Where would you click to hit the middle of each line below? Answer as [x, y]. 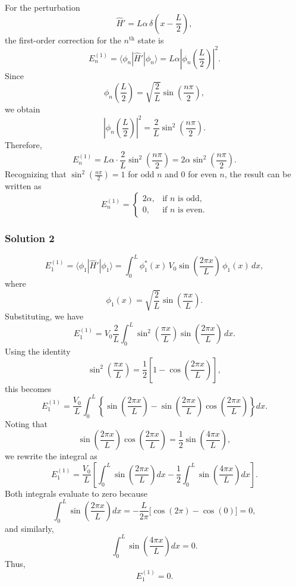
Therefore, [23, 145]
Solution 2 [30, 238]
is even [190, 210]
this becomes [28, 388]
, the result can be [258, 174]
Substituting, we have [44, 316]
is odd [189, 199]
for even [202, 174]
